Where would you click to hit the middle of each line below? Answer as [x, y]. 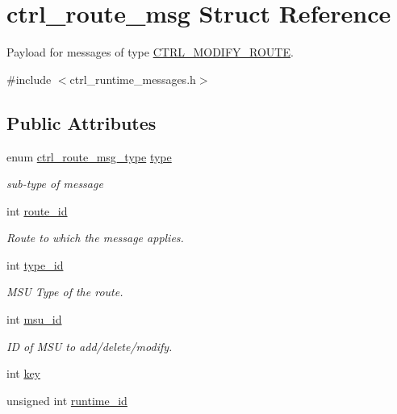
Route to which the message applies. [95, 238]
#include [29, 79]
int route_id [37, 210]
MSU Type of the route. [65, 292]
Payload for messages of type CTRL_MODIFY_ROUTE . [150, 52]
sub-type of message [55, 184]
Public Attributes [81, 122]
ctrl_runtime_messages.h [133, 79]
